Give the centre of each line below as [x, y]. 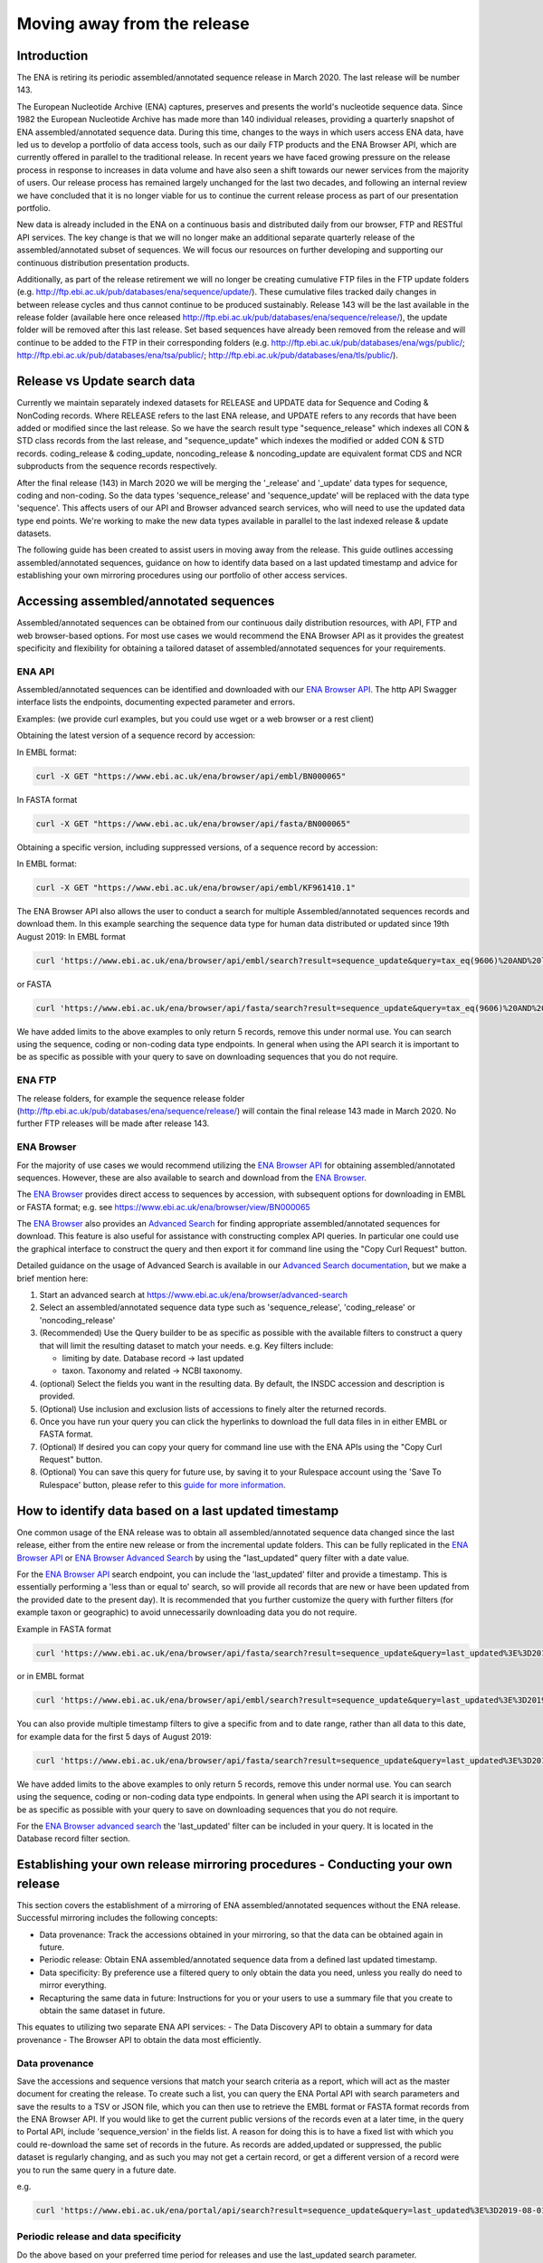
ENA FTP [37, 1080]
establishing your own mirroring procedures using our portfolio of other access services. [182, 576]
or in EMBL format [51, 1676]
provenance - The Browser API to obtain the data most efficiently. [139, 2039]
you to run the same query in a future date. [96, 2170]
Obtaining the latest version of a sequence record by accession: [136, 735]
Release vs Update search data [106, 382]
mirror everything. [73, 1985]
